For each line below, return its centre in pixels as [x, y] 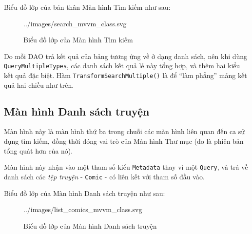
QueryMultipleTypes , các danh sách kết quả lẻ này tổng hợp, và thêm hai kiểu [122, 66]
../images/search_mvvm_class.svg [75, 23]
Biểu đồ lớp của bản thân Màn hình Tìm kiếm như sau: [87, 7]
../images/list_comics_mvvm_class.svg [83, 209]
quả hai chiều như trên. [39, 85]
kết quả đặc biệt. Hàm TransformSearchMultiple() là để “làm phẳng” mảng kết [126, 75]
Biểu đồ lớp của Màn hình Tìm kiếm [78, 40]
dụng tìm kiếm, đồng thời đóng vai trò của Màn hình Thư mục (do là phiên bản [124, 141]
